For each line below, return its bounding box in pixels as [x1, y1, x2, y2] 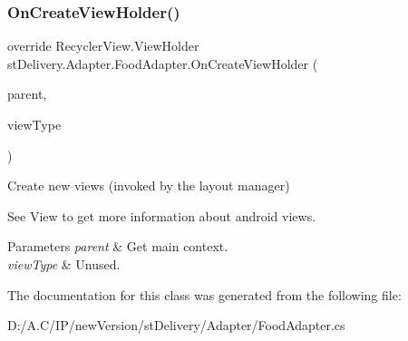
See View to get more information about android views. [7, 206, 316, 225]
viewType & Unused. [7, 254, 121, 273]
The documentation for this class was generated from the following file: [7, 285, 402, 304]
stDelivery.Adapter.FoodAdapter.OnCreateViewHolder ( [7, 54, 318, 73]
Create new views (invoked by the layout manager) [7, 176, 290, 195]
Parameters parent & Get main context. [7, 237, 228, 256]
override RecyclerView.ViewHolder [7, 36, 199, 55]
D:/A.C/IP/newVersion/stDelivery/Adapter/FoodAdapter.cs [7, 316, 345, 335]
